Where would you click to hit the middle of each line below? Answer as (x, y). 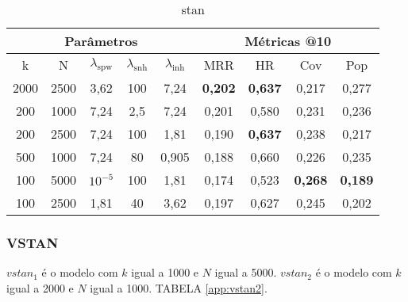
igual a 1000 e (165, 272)
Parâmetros (101, 41)
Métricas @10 (288, 41)
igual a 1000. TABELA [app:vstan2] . (179, 287)
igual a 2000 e (40, 287)
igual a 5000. (246, 272)
